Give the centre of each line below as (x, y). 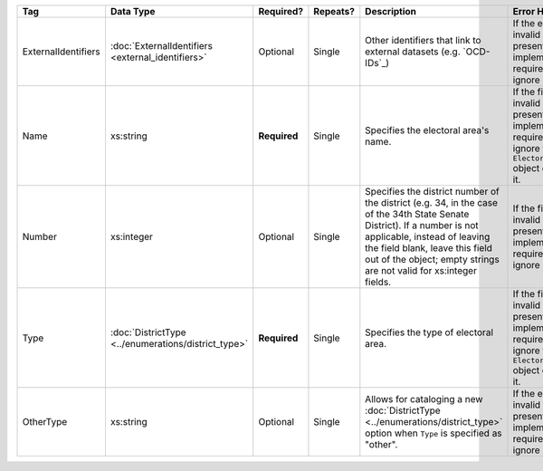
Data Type (133, 11)
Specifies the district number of (432, 192)
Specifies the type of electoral (429, 332)
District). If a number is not (422, 225)
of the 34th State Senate (417, 214)
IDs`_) (377, 63)
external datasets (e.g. (413, 52)
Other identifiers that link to (423, 40)
